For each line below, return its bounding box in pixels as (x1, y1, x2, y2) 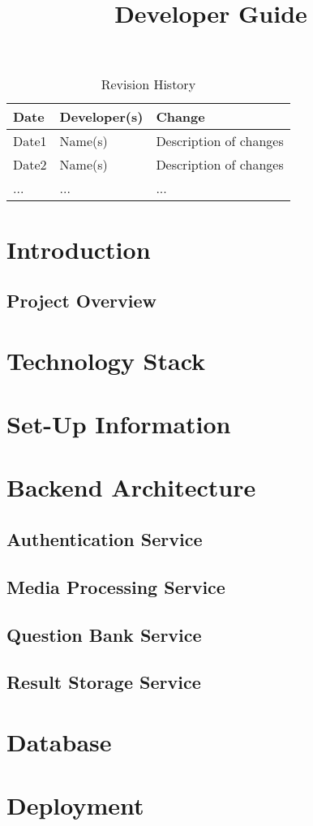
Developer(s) (59, 107, 144, 127)
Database (6, 725, 112, 758)
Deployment (6, 789, 144, 822)
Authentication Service (6, 527, 203, 552)
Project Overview (6, 288, 157, 313)
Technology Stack (6, 343, 206, 376)
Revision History (101, 75, 196, 94)
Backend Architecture (6, 471, 256, 504)
